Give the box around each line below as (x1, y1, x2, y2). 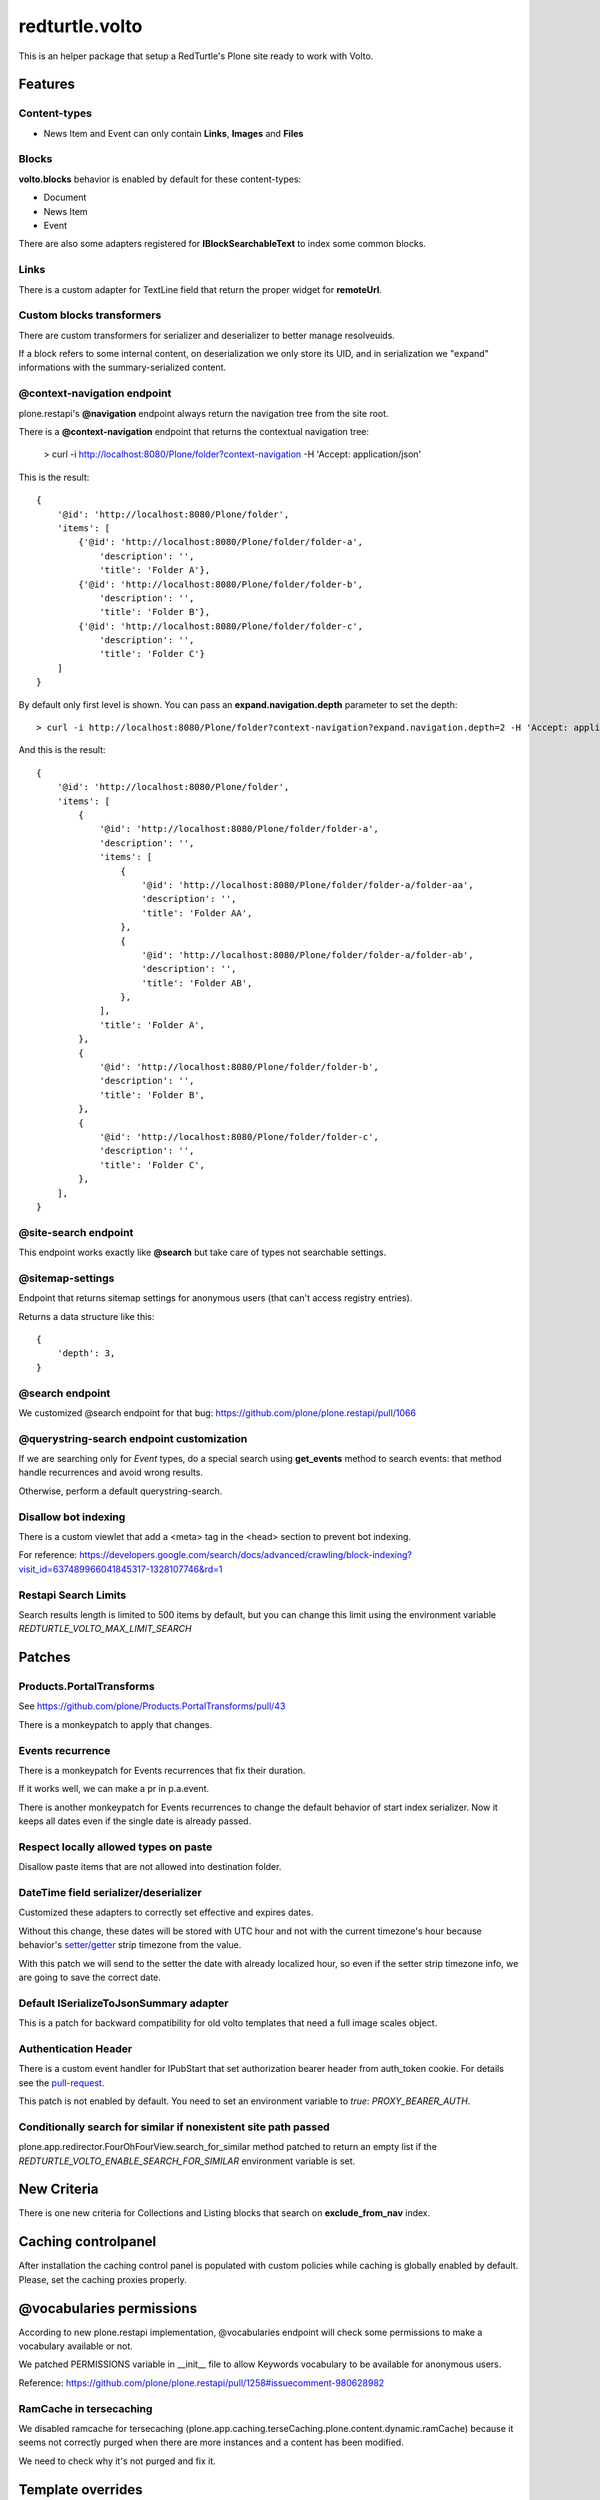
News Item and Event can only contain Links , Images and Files (43, 127, 304, 139)
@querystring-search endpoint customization (18, 1431, 248, 1445)
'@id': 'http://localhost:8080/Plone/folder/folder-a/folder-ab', (141, 949, 474, 960)
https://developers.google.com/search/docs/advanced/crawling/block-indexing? (79, 1549, 413, 1561)
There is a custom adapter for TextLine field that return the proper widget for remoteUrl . (18, 283, 382, 295)
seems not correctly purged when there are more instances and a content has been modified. (18, 2436, 404, 2449)
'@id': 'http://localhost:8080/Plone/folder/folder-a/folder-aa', (141, 879, 474, 890)
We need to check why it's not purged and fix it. (18, 2455, 217, 2467)
